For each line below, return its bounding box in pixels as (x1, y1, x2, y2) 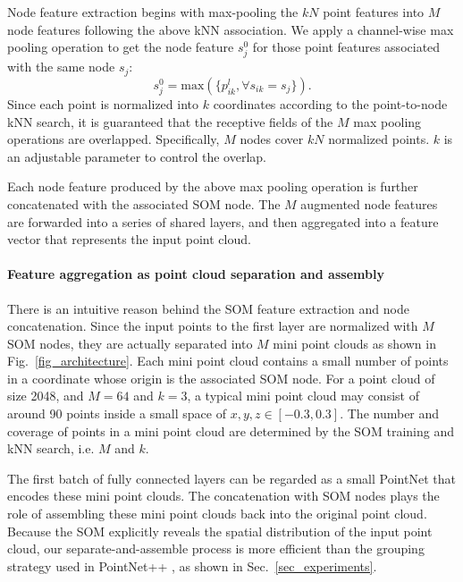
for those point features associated (252, 38, 441, 56)
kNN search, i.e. (7, 439, 95, 458)
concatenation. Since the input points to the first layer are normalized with (7, 316, 418, 335)
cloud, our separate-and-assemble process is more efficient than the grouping (7, 539, 425, 558)
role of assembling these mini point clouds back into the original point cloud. (7, 504, 427, 523)
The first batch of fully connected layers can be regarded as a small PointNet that (7, 468, 456, 487)
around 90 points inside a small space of (7, 404, 226, 423)
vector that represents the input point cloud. (7, 230, 251, 249)
